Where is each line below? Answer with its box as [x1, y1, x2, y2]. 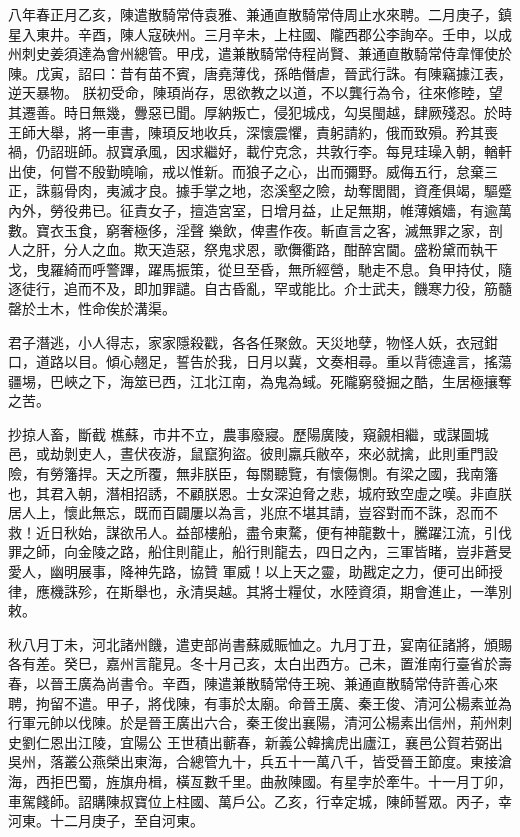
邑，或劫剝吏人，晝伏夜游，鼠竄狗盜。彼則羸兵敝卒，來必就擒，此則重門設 [8, 443, 498, 464]
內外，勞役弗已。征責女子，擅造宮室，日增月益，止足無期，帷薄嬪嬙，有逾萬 [8, 199, 512, 220]
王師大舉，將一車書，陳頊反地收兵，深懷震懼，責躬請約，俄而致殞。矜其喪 [8, 121, 498, 142]
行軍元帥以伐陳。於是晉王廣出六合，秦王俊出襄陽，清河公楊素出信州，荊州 [8, 712, 498, 733]
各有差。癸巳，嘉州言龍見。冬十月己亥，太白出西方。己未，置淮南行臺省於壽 [8, 653, 512, 674]
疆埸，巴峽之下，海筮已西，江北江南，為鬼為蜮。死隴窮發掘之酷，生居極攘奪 [8, 370, 512, 391]
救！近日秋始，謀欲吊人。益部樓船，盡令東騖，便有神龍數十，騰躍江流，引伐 [8, 521, 512, 542]
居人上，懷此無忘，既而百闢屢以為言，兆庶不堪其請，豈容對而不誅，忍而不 [8, 502, 498, 523]
